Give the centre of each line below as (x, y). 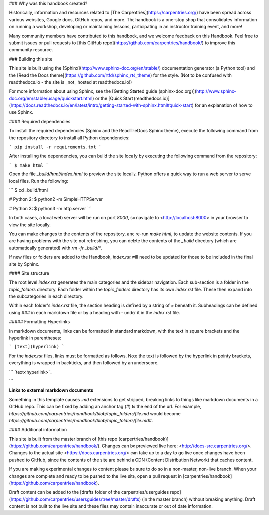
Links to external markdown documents (51, 390)
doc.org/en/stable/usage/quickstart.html (51, 98)
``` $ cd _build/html (29, 190)
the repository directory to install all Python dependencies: (69, 138)
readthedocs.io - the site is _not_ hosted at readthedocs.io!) (70, 82)
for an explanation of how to (223, 105)
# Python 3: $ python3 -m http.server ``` (50, 208)
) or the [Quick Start (113, 98)
